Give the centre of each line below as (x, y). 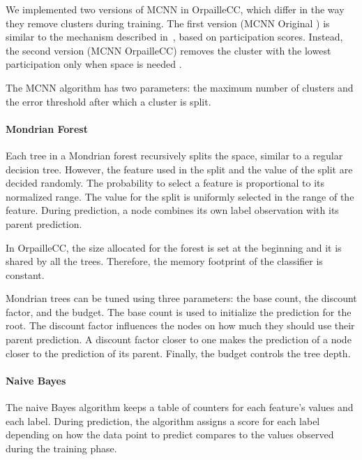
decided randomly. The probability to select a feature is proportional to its (165, 183)
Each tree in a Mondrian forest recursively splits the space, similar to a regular (174, 155)
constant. (25, 274)
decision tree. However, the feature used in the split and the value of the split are (179, 169)
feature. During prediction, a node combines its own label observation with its (172, 210)
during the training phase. (61, 448)
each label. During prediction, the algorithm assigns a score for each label (163, 421)
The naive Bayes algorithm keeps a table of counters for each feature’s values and (180, 407)
